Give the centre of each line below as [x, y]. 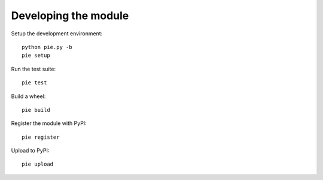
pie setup [36, 56]
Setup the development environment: [57, 33]
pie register [41, 137]
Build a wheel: [28, 96]
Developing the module [70, 16]
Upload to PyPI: [30, 151]
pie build [36, 110]
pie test [34, 83]
